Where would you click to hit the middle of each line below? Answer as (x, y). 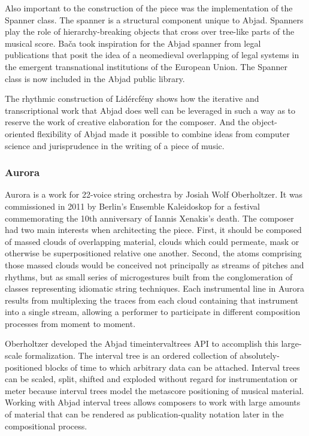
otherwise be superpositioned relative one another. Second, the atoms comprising (153, 253)
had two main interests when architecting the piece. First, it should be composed (153, 230)
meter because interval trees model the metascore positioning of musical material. (154, 390)
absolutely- (260, 355)
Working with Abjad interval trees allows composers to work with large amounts (153, 402)
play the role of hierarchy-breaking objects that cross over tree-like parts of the (150, 31)
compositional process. (46, 426)
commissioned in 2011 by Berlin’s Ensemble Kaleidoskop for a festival (132, 206)
